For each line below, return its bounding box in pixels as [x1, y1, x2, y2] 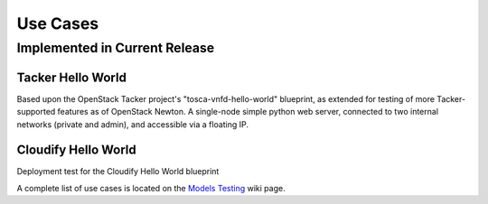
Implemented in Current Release [16, 40, 215, 56]
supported [16, 107, 56, 117]
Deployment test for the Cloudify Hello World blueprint [16, 166, 220, 177]
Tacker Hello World [16, 70, 127, 85]
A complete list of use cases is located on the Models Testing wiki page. [16, 182, 286, 193]
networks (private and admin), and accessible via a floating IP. [16, 118, 249, 130]
